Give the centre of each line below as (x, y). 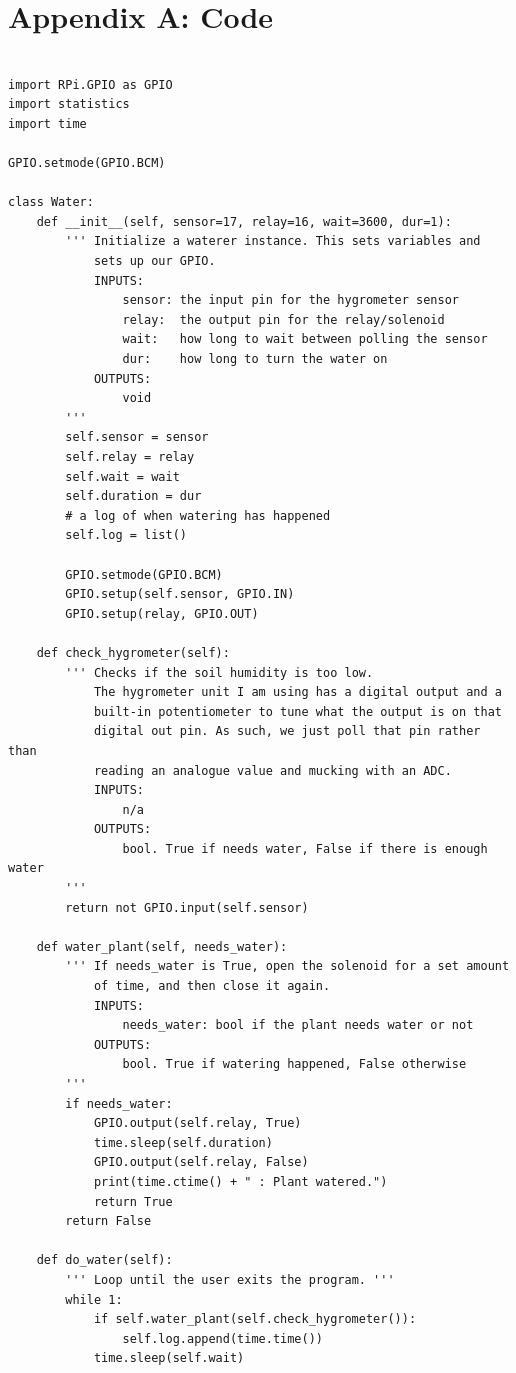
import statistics (69, 104)
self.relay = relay (130, 457)
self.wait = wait (122, 476)
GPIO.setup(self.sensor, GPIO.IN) (180, 594)
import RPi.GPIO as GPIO (90, 84)
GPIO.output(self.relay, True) (197, 1123)
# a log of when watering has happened (198, 515)
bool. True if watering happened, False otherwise (294, 1064)
